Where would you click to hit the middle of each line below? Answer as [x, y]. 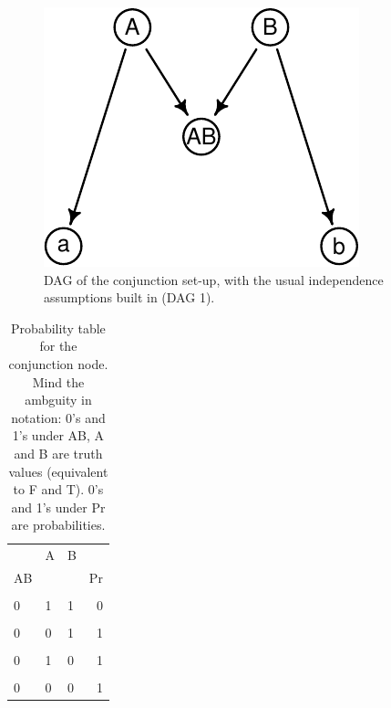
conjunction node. [58, 363]
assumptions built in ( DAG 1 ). [129, 297]
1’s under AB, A [58, 435]
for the [58, 346]
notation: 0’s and [58, 417]
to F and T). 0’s [58, 489]
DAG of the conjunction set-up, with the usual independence [214, 279]
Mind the [58, 381]
